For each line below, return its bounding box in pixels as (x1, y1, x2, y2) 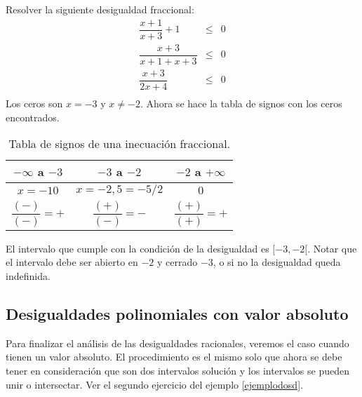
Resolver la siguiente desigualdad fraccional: (6, 2, 194, 16)
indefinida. (6, 269, 51, 283)
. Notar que (307, 241, 357, 255)
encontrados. (6, 109, 60, 124)
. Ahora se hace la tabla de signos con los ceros (140, 95, 342, 110)
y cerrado (157, 255, 198, 269)
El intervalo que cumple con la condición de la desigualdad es (6, 241, 269, 255)
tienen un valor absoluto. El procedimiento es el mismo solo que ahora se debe (6, 349, 342, 364)
